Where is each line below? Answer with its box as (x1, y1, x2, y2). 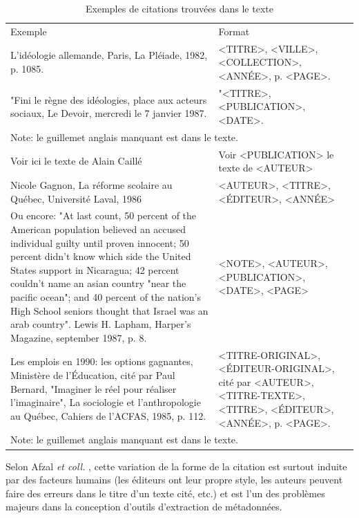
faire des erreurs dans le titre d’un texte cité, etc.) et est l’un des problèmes (6, 485, 325, 500)
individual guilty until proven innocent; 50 (10, 235, 189, 250)
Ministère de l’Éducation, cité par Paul (10, 368, 175, 382)
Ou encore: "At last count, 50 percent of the (10, 208, 197, 223)
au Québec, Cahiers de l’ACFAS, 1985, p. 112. (10, 408, 206, 423)
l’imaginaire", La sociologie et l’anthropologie (10, 395, 201, 409)
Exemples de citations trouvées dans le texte (86, 1, 273, 15)
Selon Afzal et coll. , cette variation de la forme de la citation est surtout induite (6, 459, 347, 473)
